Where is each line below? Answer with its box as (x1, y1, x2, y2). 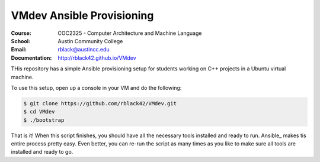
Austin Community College (57, 37, 123, 44)
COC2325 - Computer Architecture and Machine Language (57, 30, 202, 37)
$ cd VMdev (23, 108, 55, 115)
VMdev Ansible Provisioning (11, 9, 154, 22)
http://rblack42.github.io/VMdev (57, 54, 136, 61)
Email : (11, 46, 27, 53)
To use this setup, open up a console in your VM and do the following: (11, 84, 182, 91)
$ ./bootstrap (23, 116, 65, 124)
